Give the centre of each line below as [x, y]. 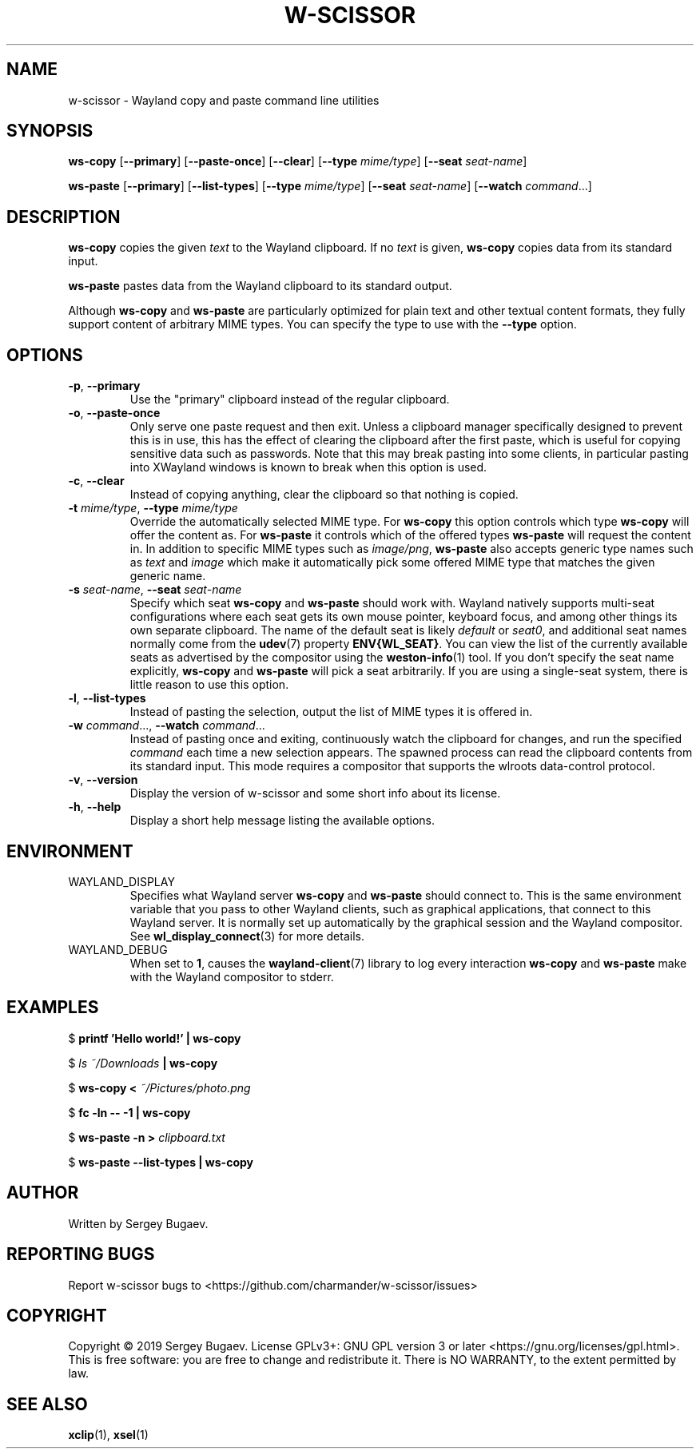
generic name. [168, 576]
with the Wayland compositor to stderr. [232, 976]
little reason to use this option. [209, 685]
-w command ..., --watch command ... [167, 726]
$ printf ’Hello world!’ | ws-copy [155, 1038]
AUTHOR [43, 1193]
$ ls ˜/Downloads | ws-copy [143, 1063]
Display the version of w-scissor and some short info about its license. [315, 793]
